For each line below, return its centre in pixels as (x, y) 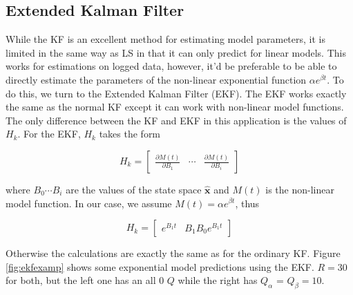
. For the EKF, (49, 134)
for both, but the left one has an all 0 (85, 280)
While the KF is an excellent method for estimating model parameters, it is (165, 39)
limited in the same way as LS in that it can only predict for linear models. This (176, 52)
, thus (247, 203)
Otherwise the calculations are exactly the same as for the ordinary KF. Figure (173, 253)
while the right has (218, 280)
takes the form (130, 134)
